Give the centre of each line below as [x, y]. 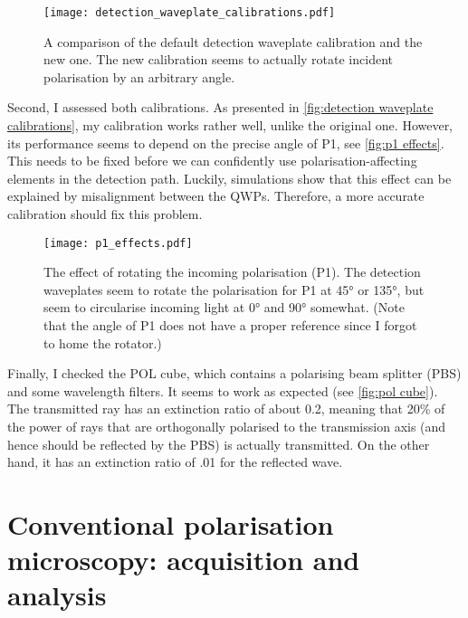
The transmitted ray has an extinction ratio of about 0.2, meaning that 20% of [226, 409]
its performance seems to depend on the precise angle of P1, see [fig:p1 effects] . [226, 143]
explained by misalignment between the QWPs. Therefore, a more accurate [216, 196]
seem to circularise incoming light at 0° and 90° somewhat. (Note [224, 307]
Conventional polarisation [171, 523]
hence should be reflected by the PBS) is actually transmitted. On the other [219, 444]
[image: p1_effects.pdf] [118, 243]
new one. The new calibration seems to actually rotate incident [218, 59]
